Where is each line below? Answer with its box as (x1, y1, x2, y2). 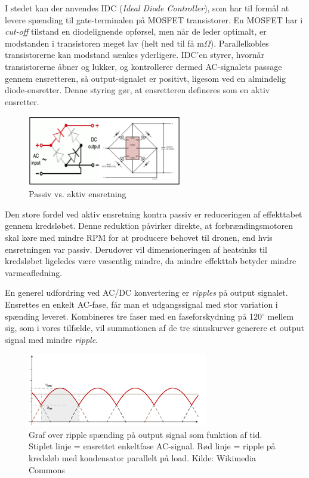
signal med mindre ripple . (5, 333, 98, 345)
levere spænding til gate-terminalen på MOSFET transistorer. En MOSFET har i (5, 13, 303, 26)
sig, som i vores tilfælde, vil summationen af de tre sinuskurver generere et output (5, 321, 304, 334)
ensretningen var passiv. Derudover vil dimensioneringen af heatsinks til (5, 243, 267, 255)
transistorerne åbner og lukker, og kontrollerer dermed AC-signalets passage (5, 60, 282, 72)
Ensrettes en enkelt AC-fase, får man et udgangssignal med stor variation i (5, 298, 278, 310)
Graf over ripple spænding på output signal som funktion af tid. (29, 428, 262, 440)
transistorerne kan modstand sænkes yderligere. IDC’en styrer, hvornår (5, 48, 265, 61)
